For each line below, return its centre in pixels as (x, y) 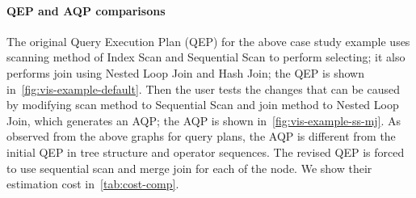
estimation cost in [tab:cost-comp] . (93, 184)
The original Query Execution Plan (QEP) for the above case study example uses (208, 41)
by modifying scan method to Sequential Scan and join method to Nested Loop (203, 105)
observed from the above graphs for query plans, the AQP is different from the (201, 136)
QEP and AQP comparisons (86, 10)
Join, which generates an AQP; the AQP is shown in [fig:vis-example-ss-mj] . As (204, 120)
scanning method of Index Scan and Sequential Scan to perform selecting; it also (206, 57)
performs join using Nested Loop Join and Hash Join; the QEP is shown (185, 72)
